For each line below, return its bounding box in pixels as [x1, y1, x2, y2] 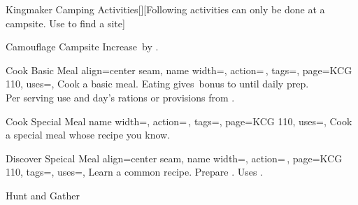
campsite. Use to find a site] [6, 15, 125, 30]
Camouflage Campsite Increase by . [6, 39, 159, 54]
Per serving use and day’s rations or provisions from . [6, 90, 235, 104]
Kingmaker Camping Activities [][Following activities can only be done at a [6, 2, 325, 16]
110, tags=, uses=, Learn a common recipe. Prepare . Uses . [6, 164, 264, 179]
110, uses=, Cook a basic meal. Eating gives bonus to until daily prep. [6, 76, 309, 91]
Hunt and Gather [6, 188, 80, 202]
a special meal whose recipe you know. [6, 127, 171, 142]
